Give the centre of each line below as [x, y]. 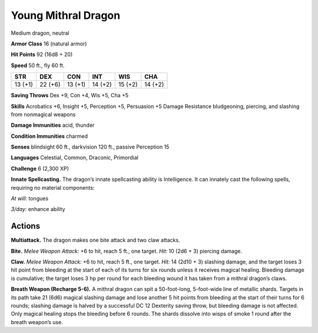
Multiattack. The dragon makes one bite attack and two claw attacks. [95, 240]
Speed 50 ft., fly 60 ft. [38, 65]
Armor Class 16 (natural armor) [49, 44]
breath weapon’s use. [37, 322]
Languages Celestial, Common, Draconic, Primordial [74, 158]
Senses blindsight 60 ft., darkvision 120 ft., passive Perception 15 [90, 147]
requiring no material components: [53, 187]
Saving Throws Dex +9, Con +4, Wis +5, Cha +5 [70, 95]
